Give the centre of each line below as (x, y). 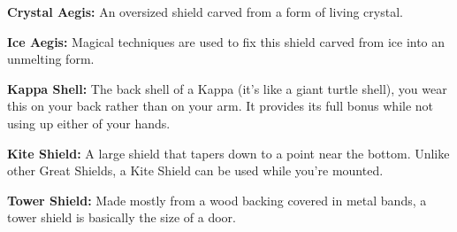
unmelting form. (51, 59)
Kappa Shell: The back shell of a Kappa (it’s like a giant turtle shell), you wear (227, 88)
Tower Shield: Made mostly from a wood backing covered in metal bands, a (217, 200)
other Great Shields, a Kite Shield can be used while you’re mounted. (195, 170)
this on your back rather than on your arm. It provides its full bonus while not (221, 106)
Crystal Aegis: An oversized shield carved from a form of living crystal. (205, 12)
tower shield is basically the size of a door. (122, 217)
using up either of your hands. (89, 123)
